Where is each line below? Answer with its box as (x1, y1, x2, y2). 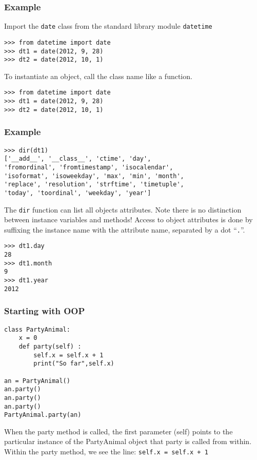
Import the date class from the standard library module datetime (4, 21, 212, 31)
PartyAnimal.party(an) (4, 411, 82, 419)
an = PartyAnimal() (4, 377, 70, 385)
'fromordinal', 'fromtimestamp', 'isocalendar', (4, 163, 173, 171)
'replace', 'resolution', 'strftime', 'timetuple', (4, 181, 184, 188)
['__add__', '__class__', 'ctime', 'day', (4, 155, 151, 163)
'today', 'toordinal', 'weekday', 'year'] (4, 189, 151, 197)
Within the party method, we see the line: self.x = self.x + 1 (4, 446, 208, 457)
